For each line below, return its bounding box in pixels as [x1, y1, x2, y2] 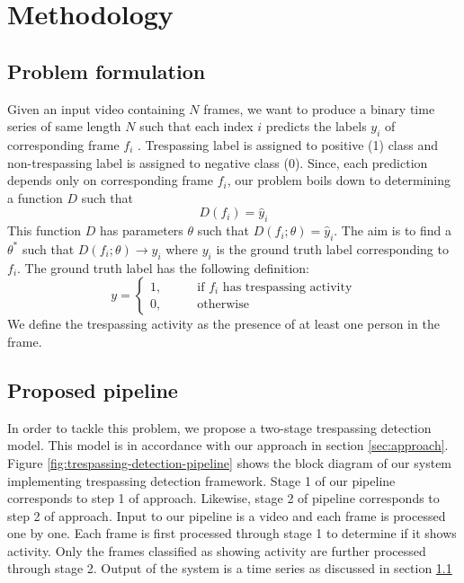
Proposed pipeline [7, 375, 178, 403]
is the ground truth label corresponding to [216, 239, 449, 258]
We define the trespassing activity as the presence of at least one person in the [7, 314, 440, 333]
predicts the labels [265, 117, 367, 136]
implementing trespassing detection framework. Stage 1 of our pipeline [7, 471, 396, 490]
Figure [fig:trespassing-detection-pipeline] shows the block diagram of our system [7, 453, 452, 472]
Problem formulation [7, 57, 206, 84]
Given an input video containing [7, 99, 185, 118]
